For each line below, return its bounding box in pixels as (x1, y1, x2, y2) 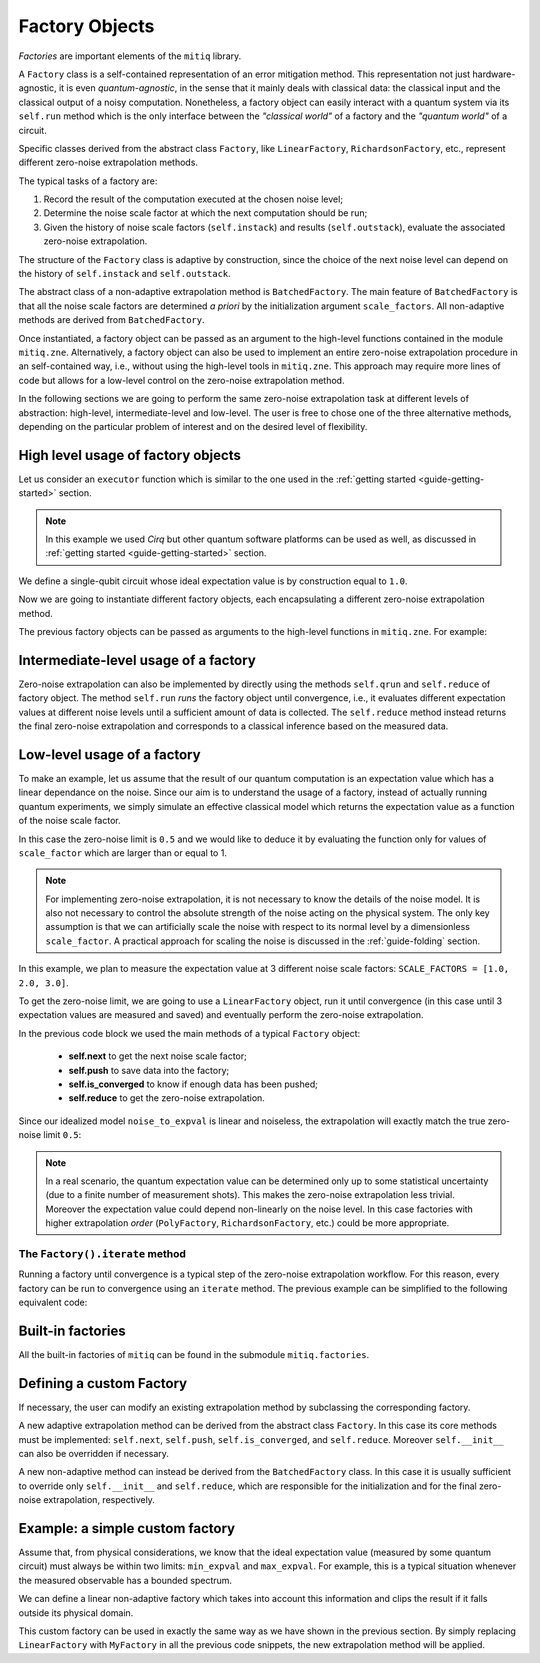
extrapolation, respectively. (43, 1494, 155, 1506)
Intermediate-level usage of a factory (18, 651, 257, 669)
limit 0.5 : (43, 1129, 82, 1141)
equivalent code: (18, 1296, 88, 1309)
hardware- (472, 68, 516, 80)
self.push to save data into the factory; (68, 1064, 230, 1076)
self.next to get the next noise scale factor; (68, 1050, 247, 1062)
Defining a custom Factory (18, 1375, 188, 1392)
